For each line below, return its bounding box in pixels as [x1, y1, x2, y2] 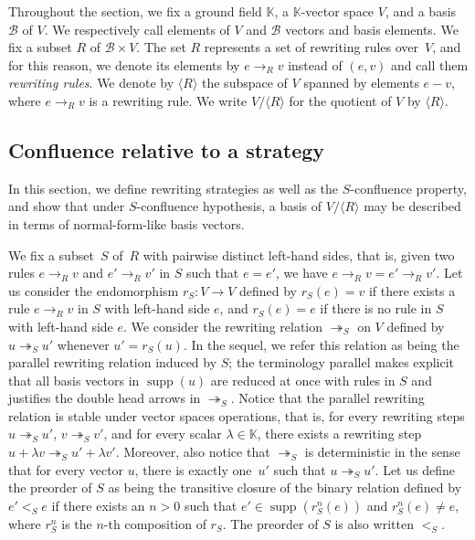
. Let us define [375, 460, 455, 479]
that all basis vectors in [8, 370, 140, 389]
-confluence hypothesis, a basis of [136, 196, 322, 216]
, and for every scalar [103, 424, 222, 443]
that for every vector [8, 460, 124, 479]
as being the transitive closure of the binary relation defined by [108, 478, 462, 497]
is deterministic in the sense [304, 442, 460, 461]
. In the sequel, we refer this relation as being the [183, 334, 459, 354]
